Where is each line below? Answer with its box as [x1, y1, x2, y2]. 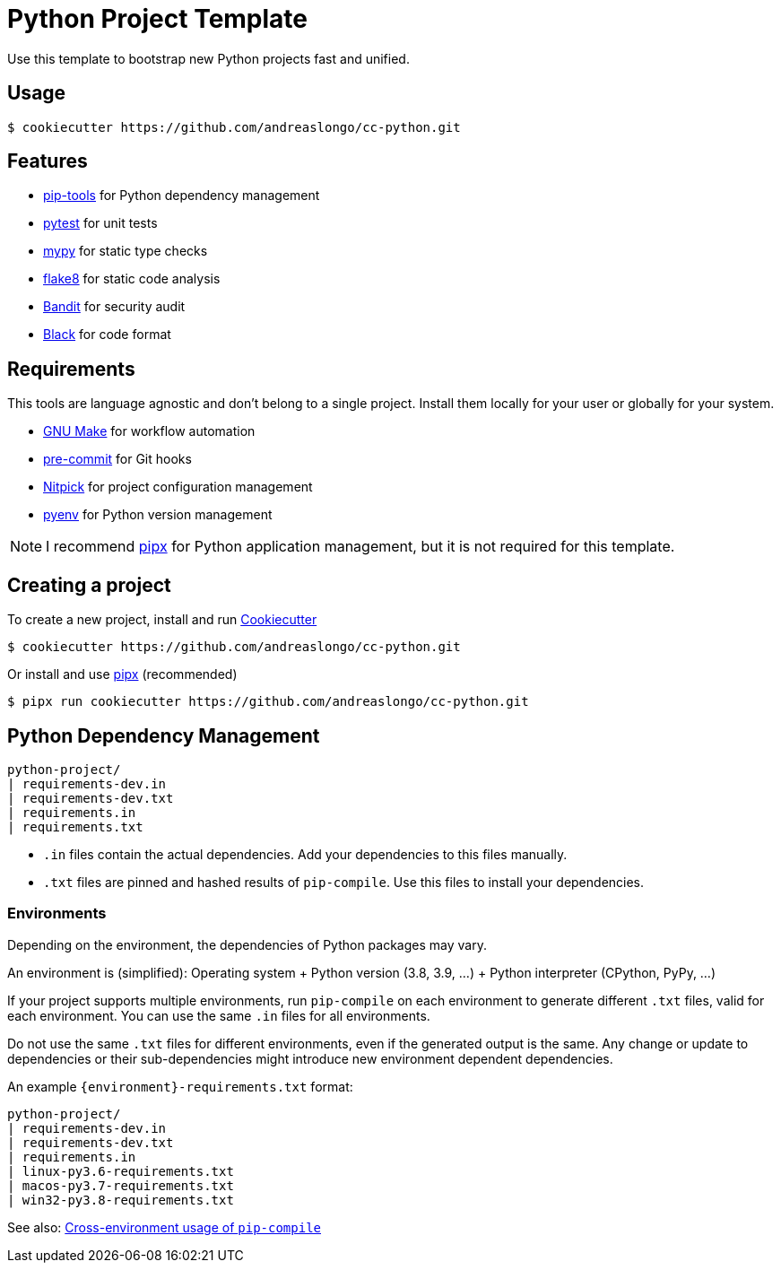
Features [7, 150, 88, 173]
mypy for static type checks [43, 243, 208, 259]
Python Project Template [7, 4, 308, 34]
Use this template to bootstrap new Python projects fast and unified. [7, 50, 410, 66]
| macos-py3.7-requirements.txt [7, 1178, 234, 1193]
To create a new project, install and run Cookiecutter [7, 612, 317, 628]
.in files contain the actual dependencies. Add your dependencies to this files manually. [43, 846, 568, 862]
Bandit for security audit [43, 299, 186, 315]
